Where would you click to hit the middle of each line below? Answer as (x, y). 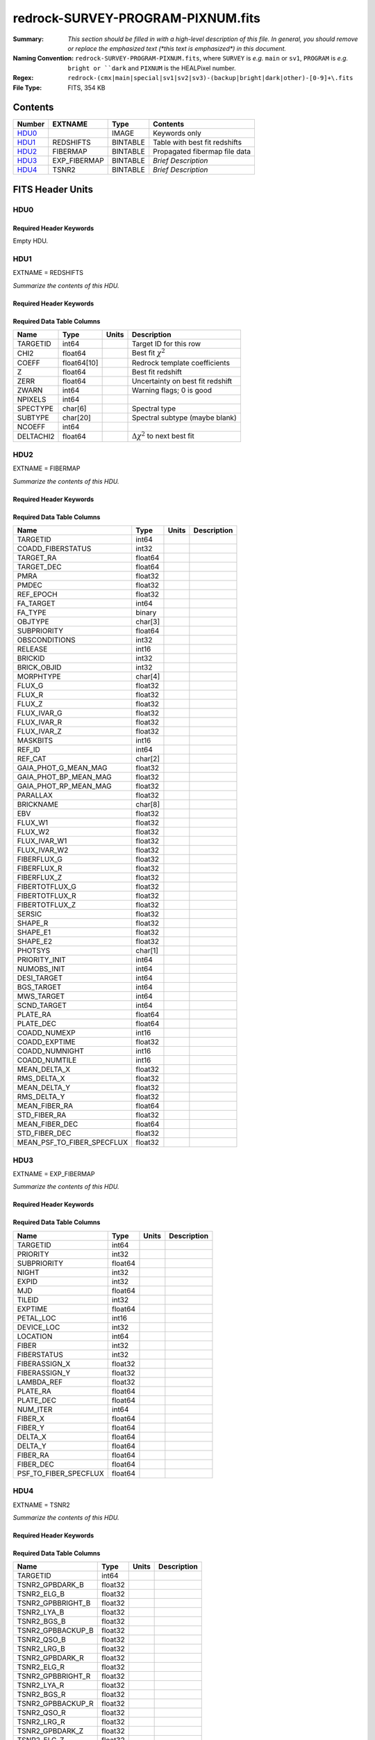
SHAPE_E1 (34, 933)
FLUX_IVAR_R (40, 722)
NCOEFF (31, 427)
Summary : (28, 39)
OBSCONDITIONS (46, 640)
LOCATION (35, 1336)
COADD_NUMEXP (46, 1033)
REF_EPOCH (37, 594)
